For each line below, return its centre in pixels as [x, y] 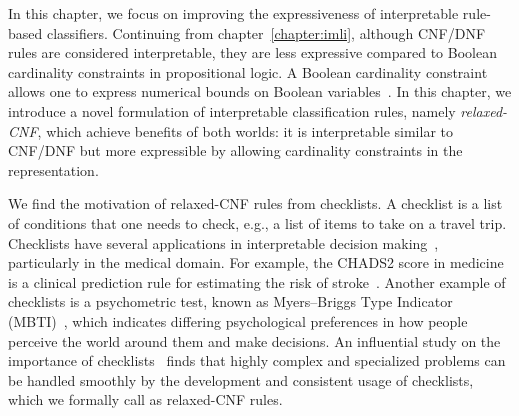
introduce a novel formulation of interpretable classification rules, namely [232, 110]
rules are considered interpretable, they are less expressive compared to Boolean [252, 52]
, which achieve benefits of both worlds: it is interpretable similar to [245, 130]
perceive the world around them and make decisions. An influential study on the [254, 340]
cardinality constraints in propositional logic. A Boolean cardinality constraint [248, 71]
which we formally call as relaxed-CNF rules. [145, 399]
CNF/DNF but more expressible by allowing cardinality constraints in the [235, 150]
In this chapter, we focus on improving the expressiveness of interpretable [233, 13]
